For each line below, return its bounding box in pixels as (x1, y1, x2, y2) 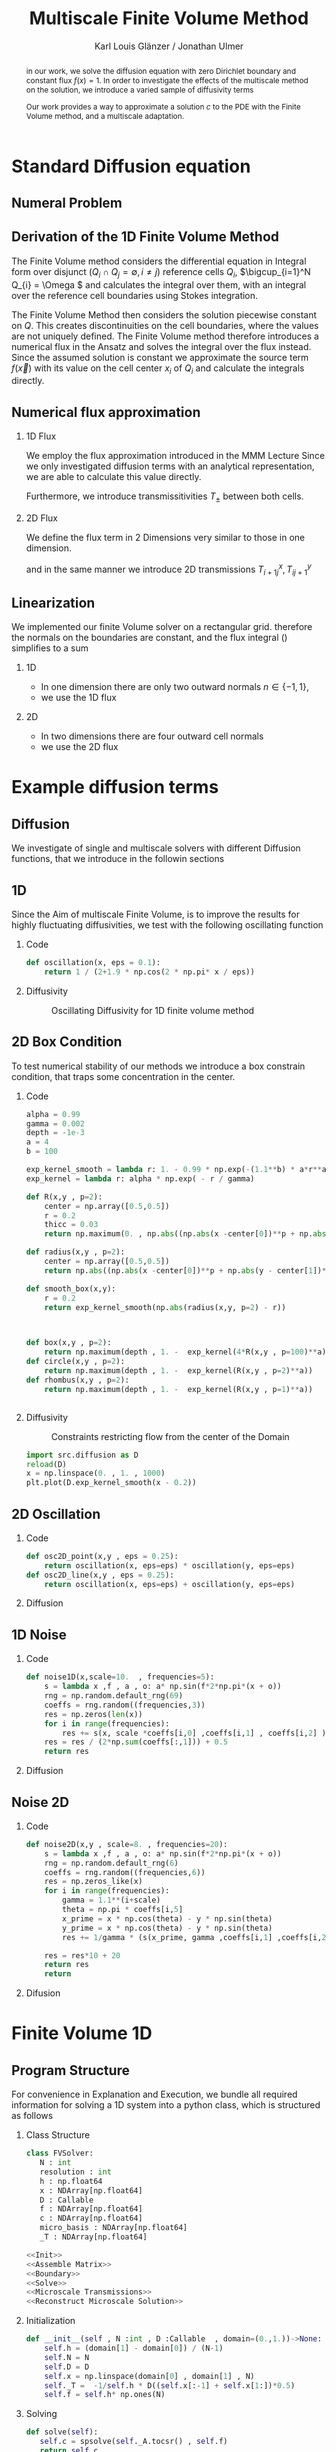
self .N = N (44, 2352, 90, 2362)
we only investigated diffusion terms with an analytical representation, (25, 460, 315, 472)
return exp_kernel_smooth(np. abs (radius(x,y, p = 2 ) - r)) (44, 1302, 287, 1312)
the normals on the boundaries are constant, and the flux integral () (11, 632, 288, 644)
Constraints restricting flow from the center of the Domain (50, 1430, 290, 1442)
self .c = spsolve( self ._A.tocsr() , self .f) (39, 2437, 229, 2447)
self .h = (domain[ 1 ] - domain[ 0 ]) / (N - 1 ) (44, 2343, 224, 2354)
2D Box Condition (11, 1033, 123, 1051)
